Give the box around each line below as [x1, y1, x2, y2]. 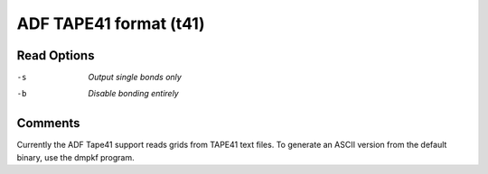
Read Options [16, 48, 95, 63]
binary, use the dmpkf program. [16, 151, 135, 162]
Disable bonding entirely [88, 88, 180, 99]
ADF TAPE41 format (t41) [16, 14, 205, 33]
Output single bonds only [88, 72, 183, 83]
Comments [16, 115, 80, 131]
